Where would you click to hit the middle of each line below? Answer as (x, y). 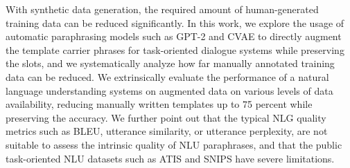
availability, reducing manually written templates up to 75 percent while (159, 104)
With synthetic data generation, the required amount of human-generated (162, 9)
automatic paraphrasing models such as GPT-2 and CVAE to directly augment (174, 36)
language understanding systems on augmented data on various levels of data (169, 90)
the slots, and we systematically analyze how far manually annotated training (170, 63)
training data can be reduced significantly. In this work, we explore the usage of (175, 22)
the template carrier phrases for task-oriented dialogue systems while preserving (175, 49)
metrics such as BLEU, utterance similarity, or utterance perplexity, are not (167, 131)
